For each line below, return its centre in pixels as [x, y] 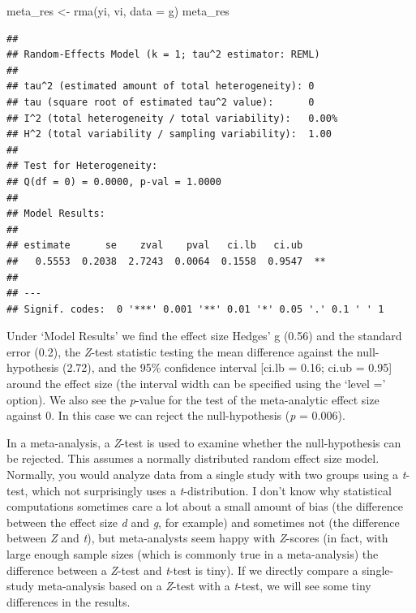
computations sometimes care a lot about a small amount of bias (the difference [205, 506]
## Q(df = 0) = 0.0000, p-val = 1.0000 [114, 181]
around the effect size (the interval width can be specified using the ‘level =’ [196, 384]
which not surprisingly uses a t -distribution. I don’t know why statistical [212, 490]
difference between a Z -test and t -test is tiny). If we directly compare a [182, 570]
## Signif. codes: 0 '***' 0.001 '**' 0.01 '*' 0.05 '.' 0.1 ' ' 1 [195, 309]
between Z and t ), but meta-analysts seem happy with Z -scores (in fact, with [197, 538]
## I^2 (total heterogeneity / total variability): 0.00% [172, 118]
